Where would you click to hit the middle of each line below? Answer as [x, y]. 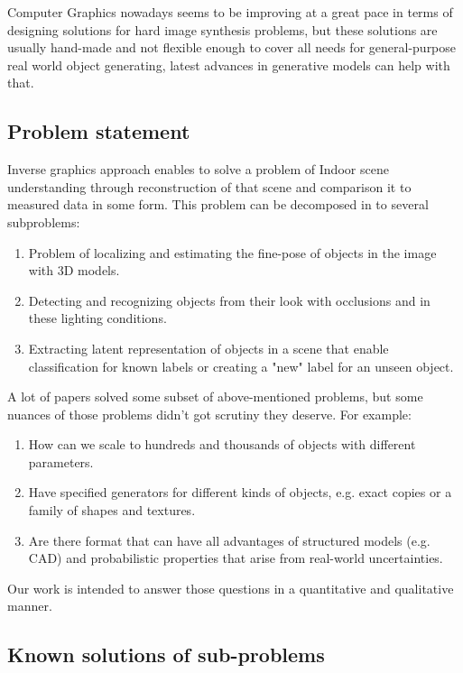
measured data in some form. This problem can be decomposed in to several [218, 204]
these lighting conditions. [97, 318]
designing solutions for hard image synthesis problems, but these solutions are [222, 29]
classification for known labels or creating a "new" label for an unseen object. [241, 366]
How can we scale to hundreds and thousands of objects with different [222, 444]
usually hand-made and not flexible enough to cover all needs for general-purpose [232, 47]
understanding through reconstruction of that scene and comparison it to [209, 186]
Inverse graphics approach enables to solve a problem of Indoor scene [198, 169]
